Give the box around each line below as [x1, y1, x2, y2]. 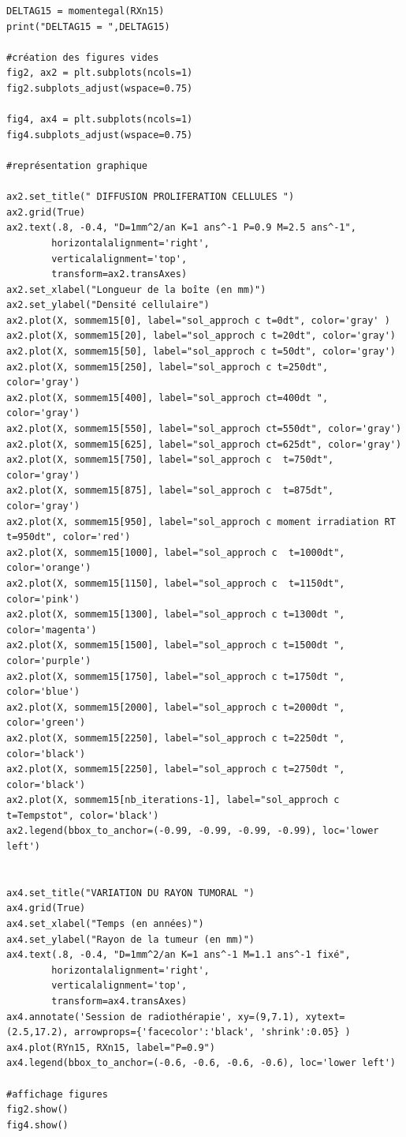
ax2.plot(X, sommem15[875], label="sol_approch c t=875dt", [6, 485, 334, 497]
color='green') [6, 717, 86, 729]
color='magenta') [6, 624, 97, 636]
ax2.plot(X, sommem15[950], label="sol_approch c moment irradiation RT [6, 516, 396, 527]
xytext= [305, 1011, 345, 1023]
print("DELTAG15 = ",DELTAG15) [6, 21, 170, 32]
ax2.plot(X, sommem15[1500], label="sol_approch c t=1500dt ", [6, 640, 345, 651]
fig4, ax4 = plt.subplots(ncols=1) [6, 114, 193, 126]
